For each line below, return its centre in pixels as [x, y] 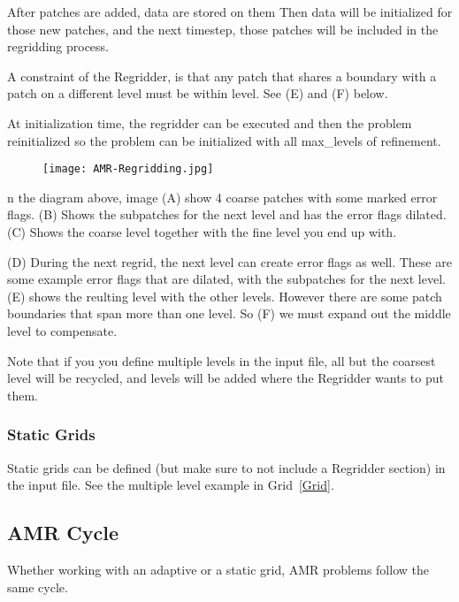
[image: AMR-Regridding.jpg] [128, 169]
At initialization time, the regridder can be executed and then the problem [210, 122]
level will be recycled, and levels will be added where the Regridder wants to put [226, 378]
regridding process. [58, 46]
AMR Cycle [63, 533]
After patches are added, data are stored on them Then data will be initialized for [230, 11]
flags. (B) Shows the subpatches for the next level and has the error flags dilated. [227, 214]
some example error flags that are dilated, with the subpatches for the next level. [226, 279]
